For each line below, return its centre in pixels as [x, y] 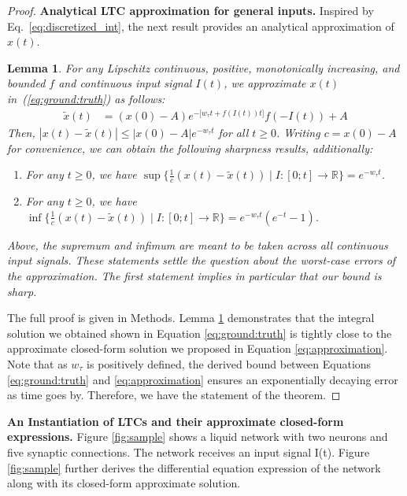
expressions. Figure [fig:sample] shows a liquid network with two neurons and [198, 437]
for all [233, 132]
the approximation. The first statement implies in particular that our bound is [194, 276]
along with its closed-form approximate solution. [124, 483]
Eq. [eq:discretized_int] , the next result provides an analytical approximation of [201, 26]
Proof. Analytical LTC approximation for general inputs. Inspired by [191, 10]
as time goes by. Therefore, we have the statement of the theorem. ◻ [174, 395]
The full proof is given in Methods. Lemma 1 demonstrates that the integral [191, 318]
